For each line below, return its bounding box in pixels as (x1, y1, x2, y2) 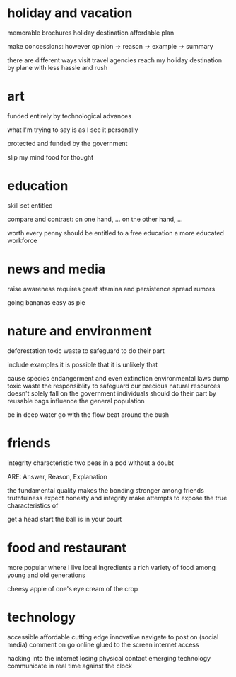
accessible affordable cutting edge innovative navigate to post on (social (7, 632, 219, 641)
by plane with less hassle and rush (7, 63, 108, 72)
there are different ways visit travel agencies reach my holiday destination (7, 55, 223, 65)
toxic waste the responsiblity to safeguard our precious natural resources (7, 381, 220, 390)
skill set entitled (7, 201, 53, 210)
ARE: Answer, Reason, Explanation (7, 472, 107, 481)
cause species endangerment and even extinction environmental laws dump (7, 374, 230, 382)
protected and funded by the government (7, 139, 128, 147)
